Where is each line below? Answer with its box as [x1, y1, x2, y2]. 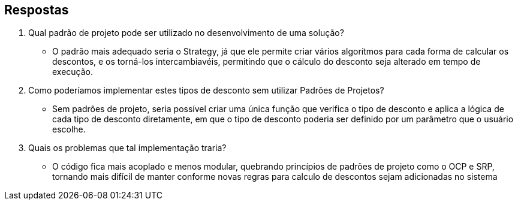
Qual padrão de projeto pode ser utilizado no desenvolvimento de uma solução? [28, 28, 344, 38]
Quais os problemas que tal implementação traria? [28, 143, 227, 153]
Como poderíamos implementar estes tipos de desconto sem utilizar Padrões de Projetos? [28, 85, 384, 96]
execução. [52, 67, 94, 77]
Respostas [4, 2, 69, 17]
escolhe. [52, 124, 86, 135]
